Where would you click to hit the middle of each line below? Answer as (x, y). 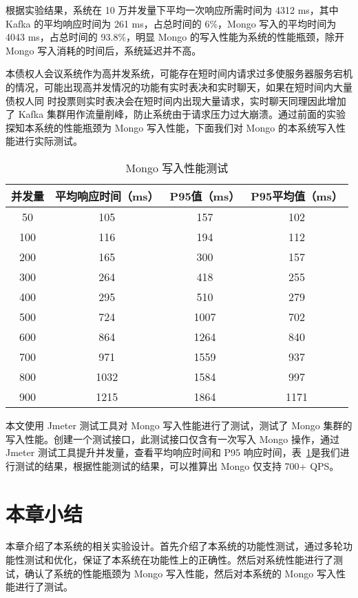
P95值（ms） (205, 196)
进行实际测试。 (49, 141)
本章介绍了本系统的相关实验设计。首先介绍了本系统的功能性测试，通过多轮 (174, 546)
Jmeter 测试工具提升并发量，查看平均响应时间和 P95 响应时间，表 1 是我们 (173, 452)
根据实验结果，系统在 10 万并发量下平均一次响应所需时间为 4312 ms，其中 (172, 10)
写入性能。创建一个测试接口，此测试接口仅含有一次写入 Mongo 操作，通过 (172, 439)
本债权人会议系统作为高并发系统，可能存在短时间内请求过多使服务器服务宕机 (179, 73)
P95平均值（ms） (297, 196)
